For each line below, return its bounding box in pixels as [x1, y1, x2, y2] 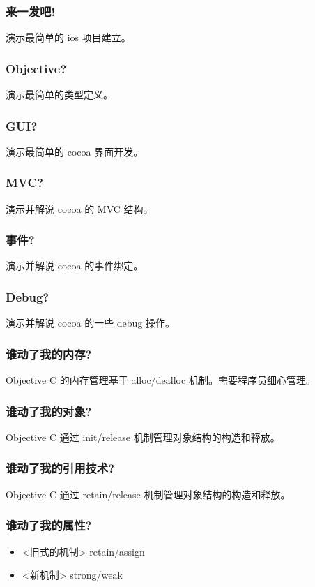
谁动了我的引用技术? [6, 459, 115, 477]
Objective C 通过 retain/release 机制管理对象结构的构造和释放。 [6, 486, 291, 501]
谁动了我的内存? [6, 345, 92, 362]
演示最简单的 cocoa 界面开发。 [6, 144, 144, 158]
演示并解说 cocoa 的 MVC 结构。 [6, 201, 153, 216]
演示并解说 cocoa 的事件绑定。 [6, 258, 144, 273]
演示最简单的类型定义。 [6, 87, 113, 102]
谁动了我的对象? [6, 402, 92, 419]
